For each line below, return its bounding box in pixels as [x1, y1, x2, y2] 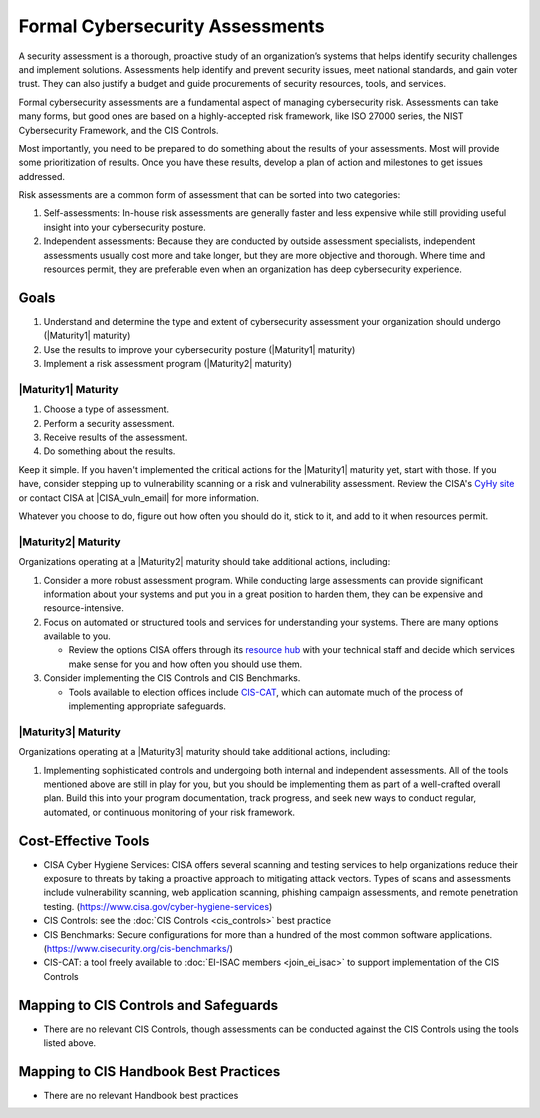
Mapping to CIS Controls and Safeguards [18, 996, 279, 1014]
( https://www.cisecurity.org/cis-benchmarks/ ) [43, 942, 234, 954]
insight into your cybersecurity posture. [43, 221, 207, 233]
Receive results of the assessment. [43, 431, 188, 444]
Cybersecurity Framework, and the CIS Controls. [18, 124, 219, 136]
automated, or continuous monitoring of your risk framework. [43, 806, 295, 818]
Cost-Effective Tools [18, 832, 150, 849]
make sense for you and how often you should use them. [68, 658, 303, 670]
